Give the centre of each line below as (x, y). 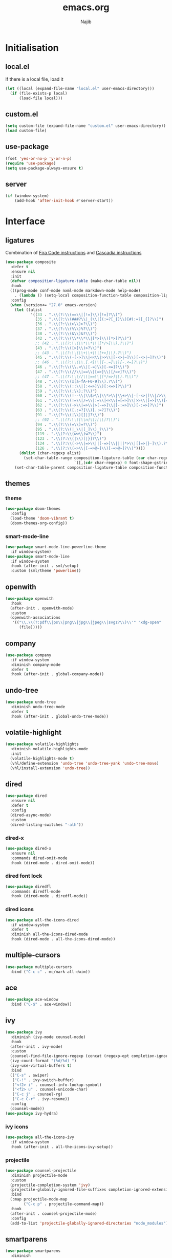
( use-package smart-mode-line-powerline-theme (56, 547)
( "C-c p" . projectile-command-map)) (64, 1204)
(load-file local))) (41, 98)
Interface (25, 221)
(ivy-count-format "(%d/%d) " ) (43, 1061)
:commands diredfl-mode (35, 891)
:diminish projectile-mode (39, 1175)
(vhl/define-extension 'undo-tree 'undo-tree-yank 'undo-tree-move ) (84, 763)
